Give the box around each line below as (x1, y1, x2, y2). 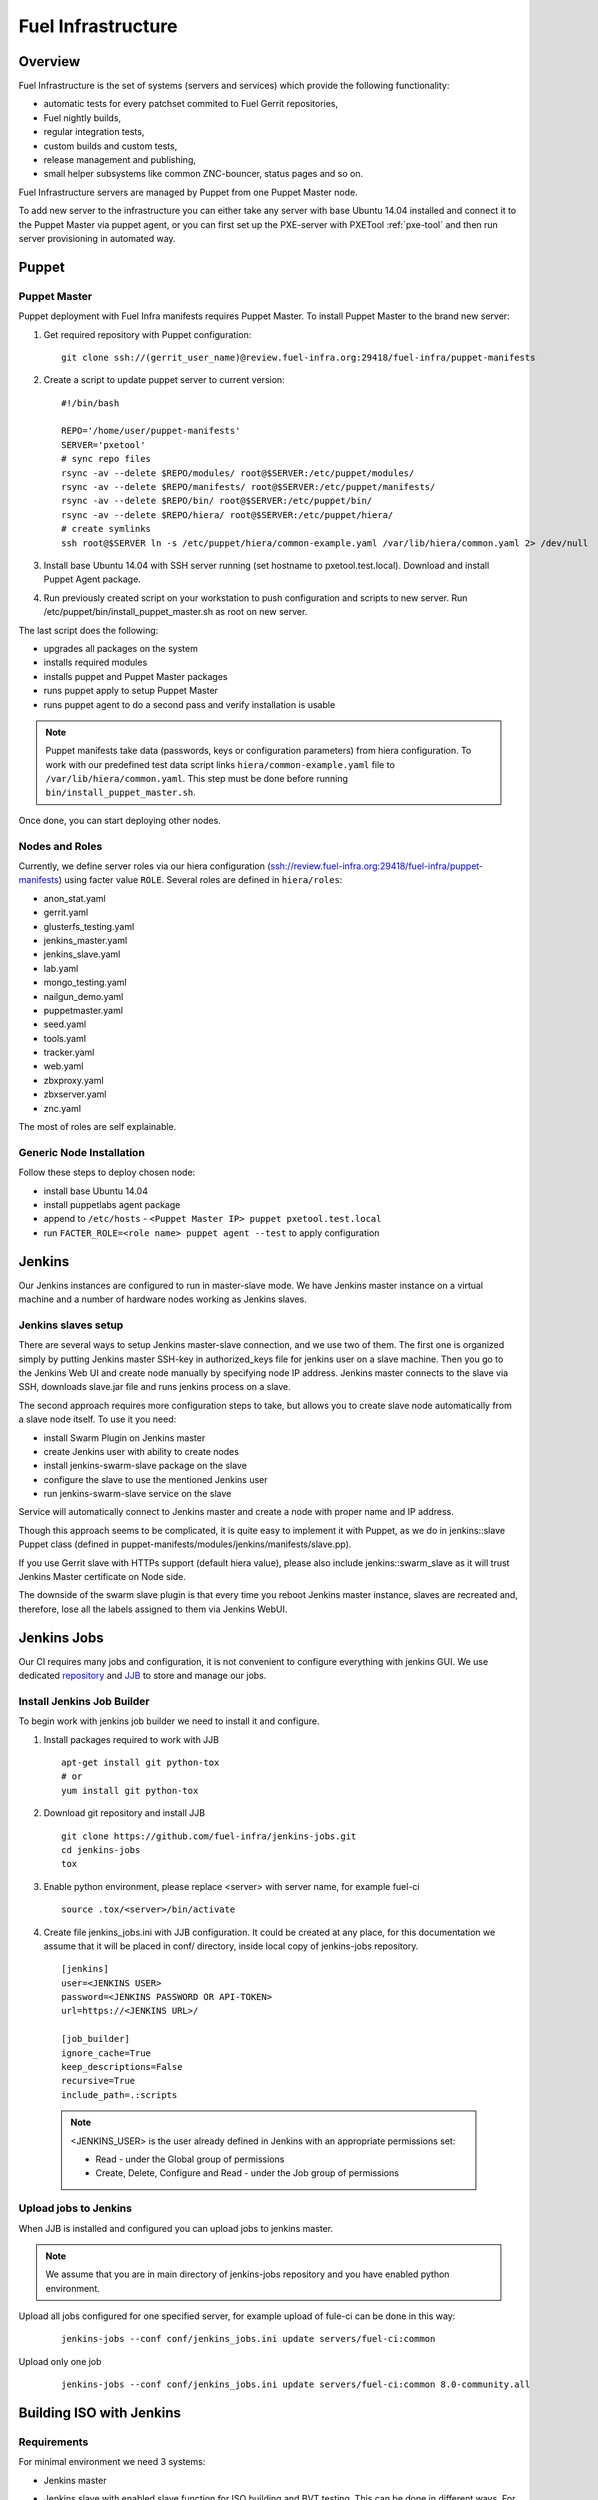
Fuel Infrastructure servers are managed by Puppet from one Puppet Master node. (18, 186, 359, 198)
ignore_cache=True (61, 2047, 152, 2059)
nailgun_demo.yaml (43, 990, 124, 1002)
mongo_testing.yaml (43, 976, 127, 989)
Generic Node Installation (18, 1145, 145, 1159)
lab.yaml (43, 962, 79, 974)
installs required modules (43, 656, 148, 669)
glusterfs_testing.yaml (43, 920, 135, 932)
